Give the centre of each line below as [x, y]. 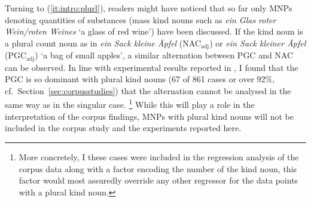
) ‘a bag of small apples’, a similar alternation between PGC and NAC [164, 55]
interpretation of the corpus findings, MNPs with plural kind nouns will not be [149, 116]
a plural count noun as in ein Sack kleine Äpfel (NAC [103, 43]
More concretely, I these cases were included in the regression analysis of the [159, 156]
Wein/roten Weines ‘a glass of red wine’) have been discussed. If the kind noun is [154, 31]
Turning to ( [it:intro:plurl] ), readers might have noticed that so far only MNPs [149, 8]
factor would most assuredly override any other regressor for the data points [158, 180]
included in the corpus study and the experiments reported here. [123, 128]
